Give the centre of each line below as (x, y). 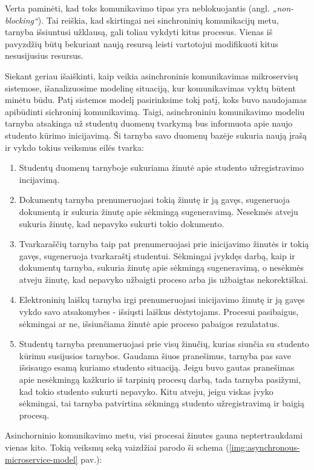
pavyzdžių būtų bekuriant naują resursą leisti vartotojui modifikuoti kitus (142, 43)
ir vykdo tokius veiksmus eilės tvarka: (74, 147)
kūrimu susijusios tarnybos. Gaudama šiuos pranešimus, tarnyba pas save (155, 355)
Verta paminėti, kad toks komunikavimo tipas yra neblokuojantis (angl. (137, 8)
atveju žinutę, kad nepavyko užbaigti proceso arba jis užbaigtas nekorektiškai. (164, 279)
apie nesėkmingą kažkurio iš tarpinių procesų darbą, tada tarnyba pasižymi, (160, 379)
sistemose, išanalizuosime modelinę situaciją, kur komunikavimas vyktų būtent (150, 88)
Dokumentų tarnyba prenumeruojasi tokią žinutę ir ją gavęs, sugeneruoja (154, 200)
